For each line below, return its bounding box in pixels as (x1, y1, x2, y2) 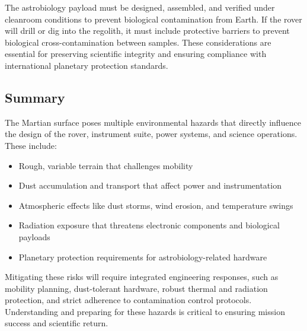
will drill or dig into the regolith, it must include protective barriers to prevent (5, 24, 290, 37)
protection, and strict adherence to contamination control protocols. (5, 294, 252, 306)
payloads (18, 230, 50, 243)
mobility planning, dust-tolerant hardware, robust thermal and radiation (5, 282, 268, 294)
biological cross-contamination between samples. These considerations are (5, 36, 271, 48)
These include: (5, 139, 57, 151)
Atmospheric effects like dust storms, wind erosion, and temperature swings (18, 199, 293, 211)
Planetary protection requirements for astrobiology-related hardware (18, 250, 267, 263)
